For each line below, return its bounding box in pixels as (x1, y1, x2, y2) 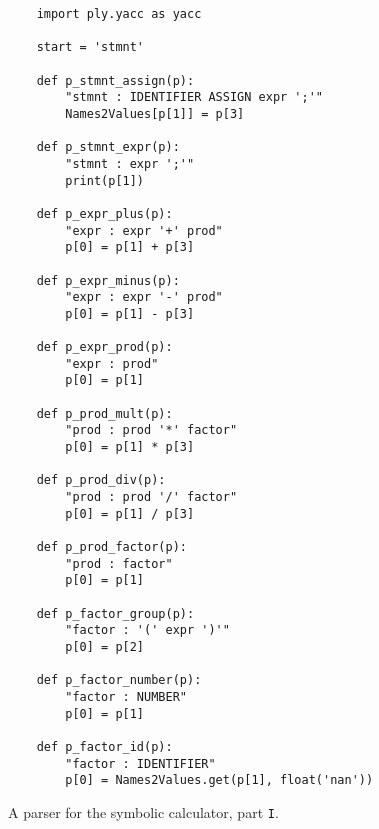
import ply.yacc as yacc (36, 7, 202, 21)
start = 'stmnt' (36, 40, 145, 55)
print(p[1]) (65, 173, 145, 188)
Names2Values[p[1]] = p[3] (65, 106, 245, 121)
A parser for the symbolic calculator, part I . (8, 801, 279, 822)
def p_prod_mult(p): (36, 406, 173, 421)
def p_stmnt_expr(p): (36, 140, 180, 155)
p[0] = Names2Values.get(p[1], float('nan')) (65, 773, 374, 788)
